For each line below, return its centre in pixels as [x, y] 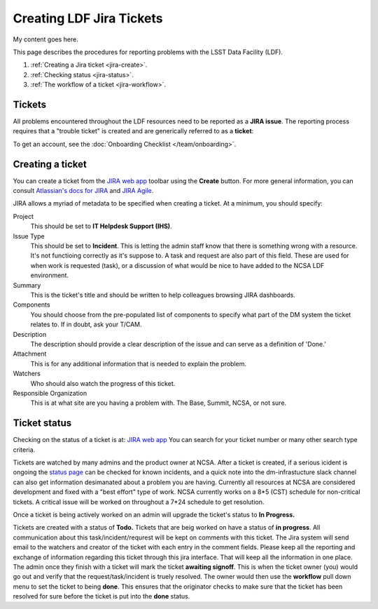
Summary [27, 285]
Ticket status [42, 423]
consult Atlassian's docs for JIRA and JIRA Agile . [83, 191]
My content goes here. [45, 39]
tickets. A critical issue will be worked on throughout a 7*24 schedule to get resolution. [139, 502]
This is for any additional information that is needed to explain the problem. [138, 363]
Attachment [30, 354]
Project [23, 216]
